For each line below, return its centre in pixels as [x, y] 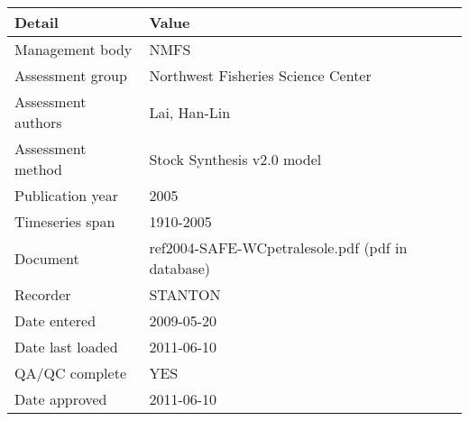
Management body [74, 49]
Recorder [43, 294]
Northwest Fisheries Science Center [260, 75]
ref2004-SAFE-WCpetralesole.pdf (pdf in [278, 247]
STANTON [185, 294]
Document [47, 258]
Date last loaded [66, 347]
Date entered [55, 320]
